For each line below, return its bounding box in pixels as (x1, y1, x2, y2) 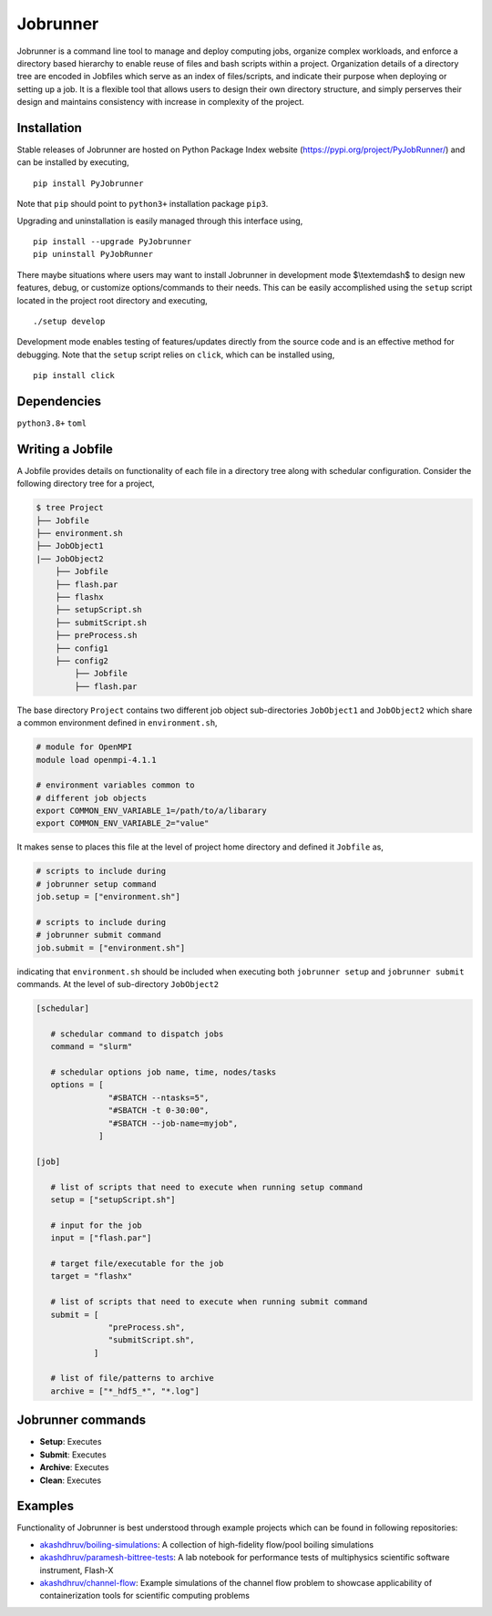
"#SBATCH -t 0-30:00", (108, 1106, 210, 1116)
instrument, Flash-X (39, 1564, 114, 1576)
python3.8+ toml (16, 418, 87, 428)
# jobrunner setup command (36, 879, 157, 889)
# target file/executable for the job (50, 1258, 224, 1269)
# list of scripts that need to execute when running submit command (50, 1297, 368, 1307)
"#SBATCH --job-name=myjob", (108, 1117, 239, 1128)
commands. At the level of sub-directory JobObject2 (16, 979, 219, 990)
